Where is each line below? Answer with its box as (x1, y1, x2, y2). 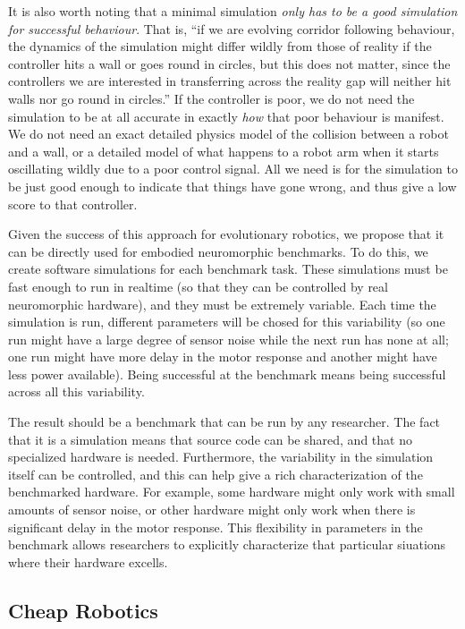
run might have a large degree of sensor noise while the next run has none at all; (8, 329, 449, 348)
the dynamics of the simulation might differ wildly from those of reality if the (8, 37, 432, 55)
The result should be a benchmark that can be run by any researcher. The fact (8, 412, 441, 431)
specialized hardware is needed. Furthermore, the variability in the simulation (8, 447, 434, 466)
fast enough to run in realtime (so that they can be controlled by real (8, 276, 388, 295)
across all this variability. (8, 382, 145, 401)
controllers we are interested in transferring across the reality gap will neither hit (8, 72, 452, 90)
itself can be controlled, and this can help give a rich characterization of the (8, 464, 423, 483)
